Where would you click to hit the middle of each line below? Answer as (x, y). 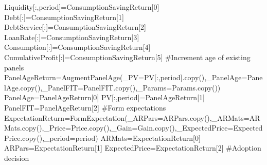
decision (17, 158)
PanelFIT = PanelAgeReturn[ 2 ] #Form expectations (85, 107)
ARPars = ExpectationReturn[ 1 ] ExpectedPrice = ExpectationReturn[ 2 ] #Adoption (133, 148)
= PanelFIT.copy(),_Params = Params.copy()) (149, 87)
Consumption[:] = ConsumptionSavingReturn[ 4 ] (77, 47)
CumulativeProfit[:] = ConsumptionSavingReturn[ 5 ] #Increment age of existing (127, 57)
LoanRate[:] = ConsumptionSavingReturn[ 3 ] (72, 37)
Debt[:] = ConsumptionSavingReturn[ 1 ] (64, 17)
